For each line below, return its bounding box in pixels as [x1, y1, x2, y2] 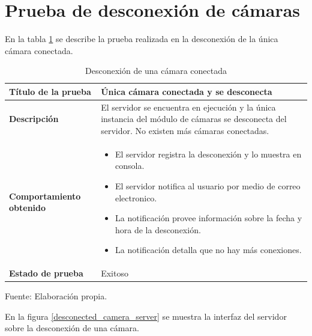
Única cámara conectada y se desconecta [101, 85, 272, 97]
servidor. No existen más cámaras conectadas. [101, 124, 269, 136]
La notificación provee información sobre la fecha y [115, 212, 302, 224]
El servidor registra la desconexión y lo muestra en [115, 147, 302, 160]
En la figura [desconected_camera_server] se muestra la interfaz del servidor [5, 310, 287, 322]
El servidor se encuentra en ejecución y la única [101, 100, 276, 113]
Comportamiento [9, 189, 81, 202]
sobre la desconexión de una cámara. [5, 322, 139, 334]
